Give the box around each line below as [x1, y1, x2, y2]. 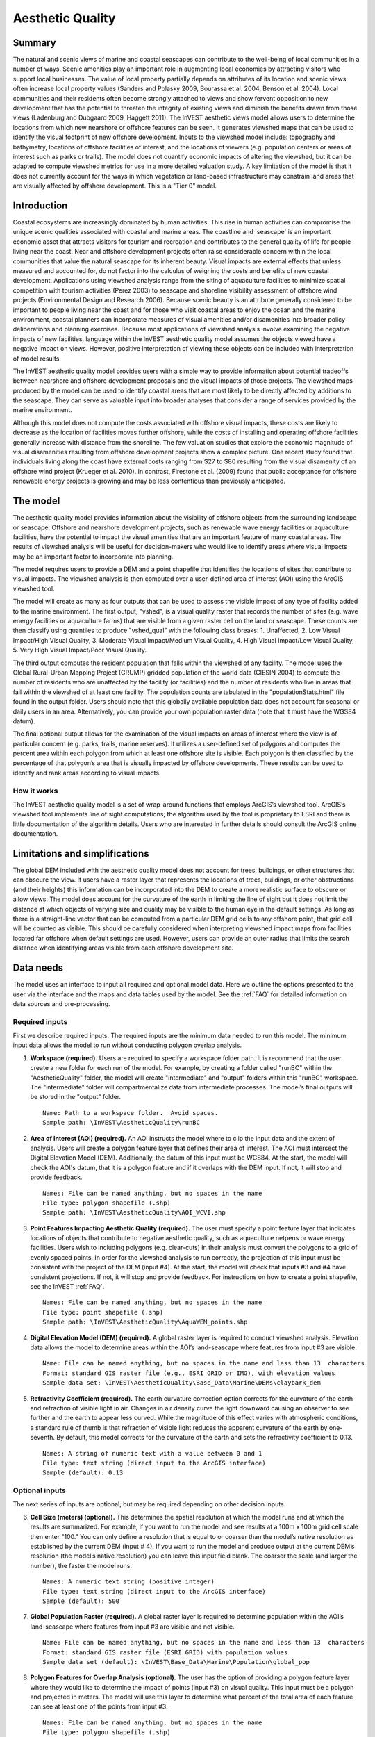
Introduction [12, 199, 68, 211]
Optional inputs [12, 1485, 66, 1495]
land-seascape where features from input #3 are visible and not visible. [30, 1622, 235, 1631]
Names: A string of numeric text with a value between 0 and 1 [42, 1449, 262, 1457]
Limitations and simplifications [12, 848, 149, 859]
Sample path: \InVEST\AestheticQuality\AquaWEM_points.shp [42, 1318, 248, 1326]
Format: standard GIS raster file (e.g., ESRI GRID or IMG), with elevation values [42, 1369, 336, 1377]
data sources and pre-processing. [12, 999, 110, 1007]
